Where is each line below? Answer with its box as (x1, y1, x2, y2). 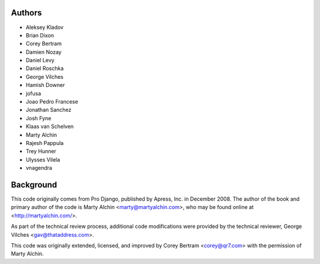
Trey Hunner (25, 148, 56, 155)
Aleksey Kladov (25, 24, 64, 31)
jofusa (25, 89, 41, 97)
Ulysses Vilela (25, 156, 60, 163)
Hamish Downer (25, 82, 65, 89)
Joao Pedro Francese (25, 98, 78, 105)
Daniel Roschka (25, 65, 64, 72)
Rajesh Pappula (25, 139, 64, 146)
